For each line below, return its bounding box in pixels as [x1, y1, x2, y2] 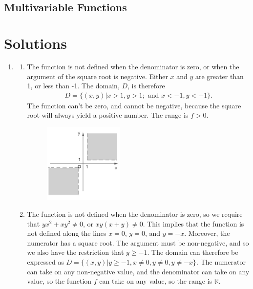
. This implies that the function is [143, 218, 244, 228]
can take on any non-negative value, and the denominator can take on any [27, 266, 250, 276]
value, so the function [27, 276, 92, 286]
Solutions [4, 33, 67, 53]
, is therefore [127, 81, 165, 91]
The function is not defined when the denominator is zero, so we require [27, 209, 243, 219]
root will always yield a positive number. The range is [27, 110, 189, 120]
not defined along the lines [27, 228, 106, 238]
